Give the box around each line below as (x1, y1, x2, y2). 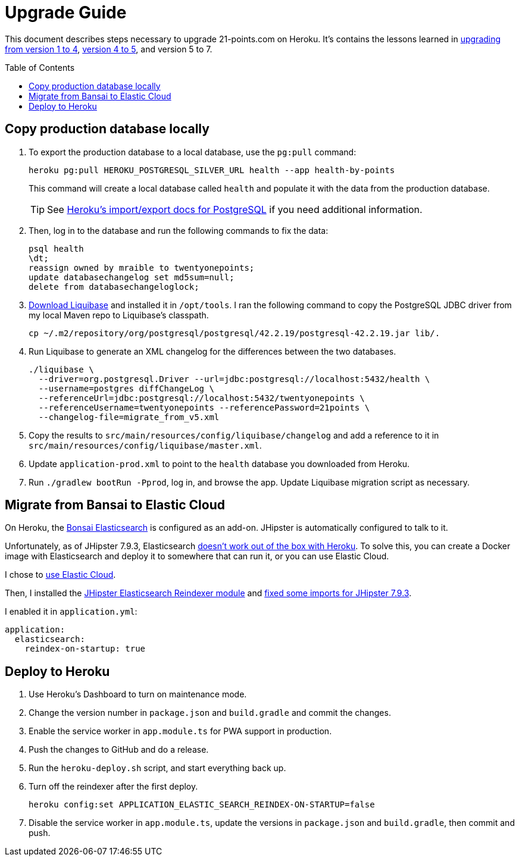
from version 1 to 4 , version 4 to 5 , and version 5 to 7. (5, 43, 212, 54)
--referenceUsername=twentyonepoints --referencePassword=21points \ (38, 402, 370, 412)
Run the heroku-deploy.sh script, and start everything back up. (29, 763, 286, 774)
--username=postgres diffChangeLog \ (38, 383, 214, 393)
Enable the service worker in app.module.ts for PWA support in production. (29, 726, 332, 737)
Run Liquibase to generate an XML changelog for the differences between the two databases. (29, 346, 396, 356)
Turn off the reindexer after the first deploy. (29, 781, 198, 792)
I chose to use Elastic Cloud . (5, 569, 116, 580)
